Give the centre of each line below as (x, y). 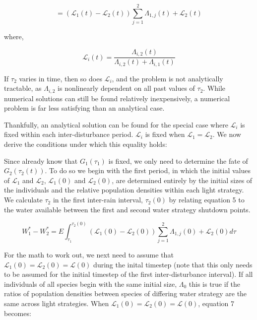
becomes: (18, 313)
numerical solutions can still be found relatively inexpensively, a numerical (117, 98)
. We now (227, 134)
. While (214, 88)
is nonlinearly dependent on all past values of (126, 88)
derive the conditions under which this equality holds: (86, 144)
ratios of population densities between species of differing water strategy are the (126, 293)
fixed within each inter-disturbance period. (69, 134)
